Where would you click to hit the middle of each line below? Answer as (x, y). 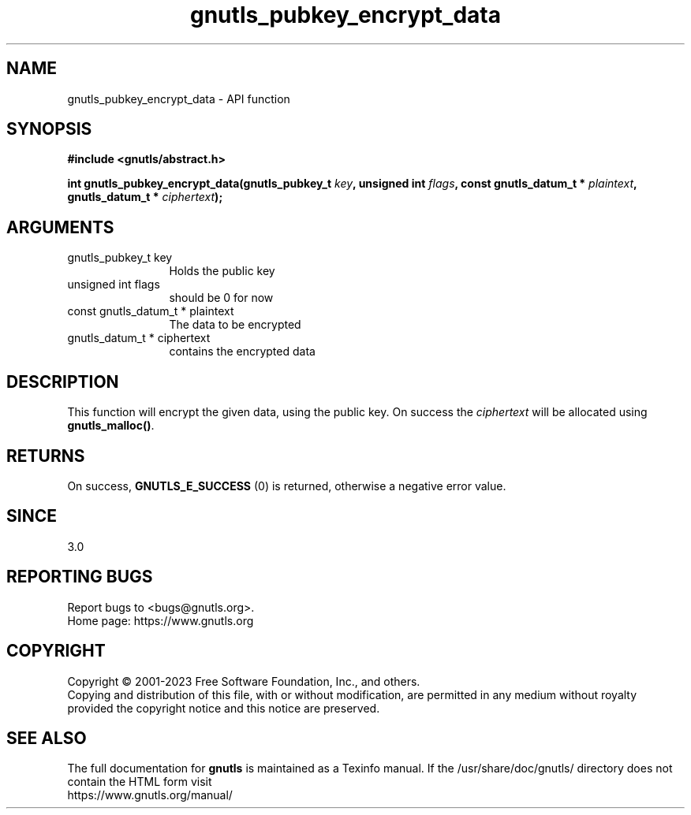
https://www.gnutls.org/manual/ (150, 795)
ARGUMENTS (60, 227)
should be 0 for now (221, 298)
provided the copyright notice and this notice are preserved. (224, 708)
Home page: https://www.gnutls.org (161, 620)
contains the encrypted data (242, 352)
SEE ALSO (47, 738)
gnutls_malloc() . (111, 426)
